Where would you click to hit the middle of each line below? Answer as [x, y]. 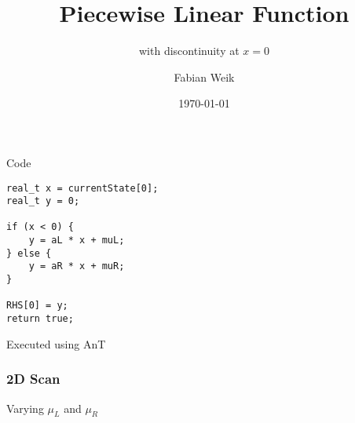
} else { [29, 253]
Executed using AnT [56, 343]
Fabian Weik [204, 77]
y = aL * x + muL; [77, 241]
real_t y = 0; [43, 201]
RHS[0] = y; [37, 306]
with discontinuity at [189, 51]
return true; [40, 319]
